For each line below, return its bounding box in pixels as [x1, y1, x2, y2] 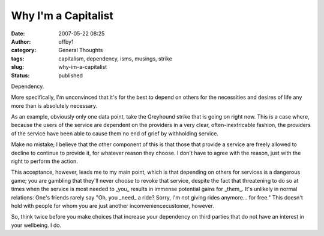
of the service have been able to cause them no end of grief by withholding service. [11, 129, 219, 137]
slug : [11, 63, 24, 71]
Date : [11, 30, 25, 37]
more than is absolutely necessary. [11, 102, 98, 109]
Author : [11, 38, 31, 45]
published [58, 72, 83, 79]
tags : [11, 55, 25, 62]
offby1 [58, 38, 74, 45]
